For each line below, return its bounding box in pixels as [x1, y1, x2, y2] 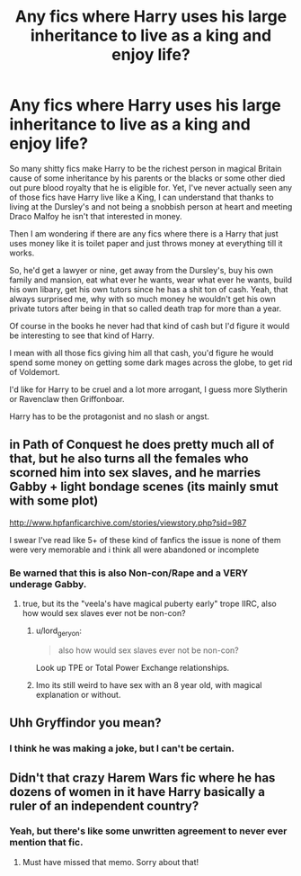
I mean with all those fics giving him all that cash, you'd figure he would [9, 347, 274, 358]
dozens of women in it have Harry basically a [9, 784, 266, 800]
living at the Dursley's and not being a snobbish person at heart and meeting [9, 201, 293, 212]
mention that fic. [9, 836, 84, 849]
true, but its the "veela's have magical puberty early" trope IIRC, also [22, 598, 277, 609]
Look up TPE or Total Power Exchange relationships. [35, 662, 230, 673]
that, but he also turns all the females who [9, 451, 249, 467]
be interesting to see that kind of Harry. [9, 330, 155, 341]
